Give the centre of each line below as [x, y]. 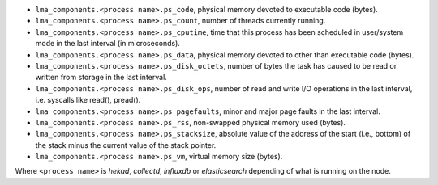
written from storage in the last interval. [101, 78]
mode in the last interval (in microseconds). [107, 44]
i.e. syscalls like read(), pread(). [88, 100]
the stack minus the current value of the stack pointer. [126, 145]
